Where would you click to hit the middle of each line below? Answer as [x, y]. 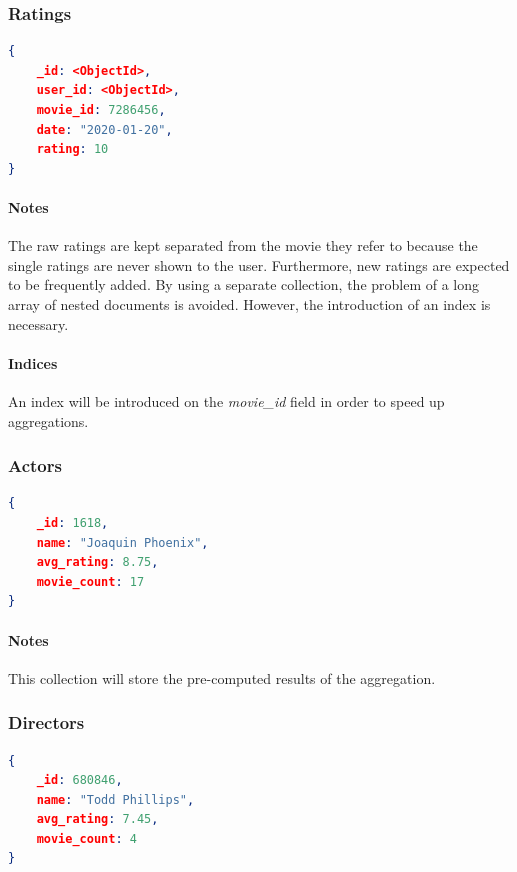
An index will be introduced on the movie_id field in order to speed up [226, 400]
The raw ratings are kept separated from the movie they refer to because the [243, 245]
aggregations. [48, 420]
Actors [35, 465]
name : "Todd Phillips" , [115, 799]
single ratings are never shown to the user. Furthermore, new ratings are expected [259, 264]
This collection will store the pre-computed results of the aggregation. [222, 677]
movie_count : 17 [90, 581]
